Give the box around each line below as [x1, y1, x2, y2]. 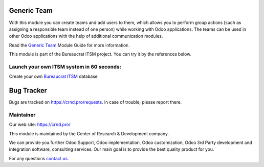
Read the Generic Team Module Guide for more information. [9, 42, 130, 48]
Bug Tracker [9, 86, 47, 95]
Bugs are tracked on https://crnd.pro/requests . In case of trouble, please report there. [9, 99, 182, 105]
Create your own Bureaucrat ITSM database [9, 73, 98, 79]
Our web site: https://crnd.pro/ [9, 121, 71, 127]
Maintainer [9, 111, 36, 118]
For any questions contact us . [9, 155, 69, 161]
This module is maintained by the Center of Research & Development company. [9, 130, 169, 137]
